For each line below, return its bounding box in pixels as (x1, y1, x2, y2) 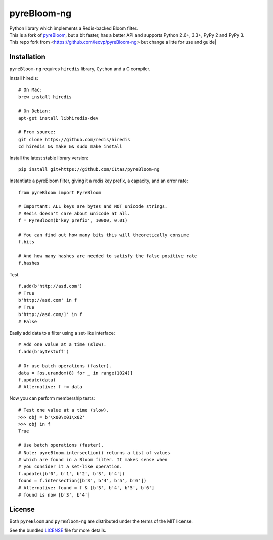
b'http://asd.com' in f (18, 297, 77, 303)
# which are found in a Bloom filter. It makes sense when (18, 457, 168, 462)
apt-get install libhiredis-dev (18, 115, 99, 121)
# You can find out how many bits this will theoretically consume (18, 232, 189, 238)
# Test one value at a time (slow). (18, 407, 109, 413)
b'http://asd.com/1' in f (18, 311, 83, 317)
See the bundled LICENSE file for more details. (9, 527, 106, 533)
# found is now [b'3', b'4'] (18, 492, 90, 498)
